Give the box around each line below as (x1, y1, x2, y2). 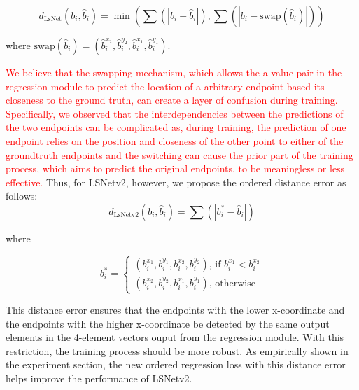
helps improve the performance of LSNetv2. (6, 371, 192, 386)
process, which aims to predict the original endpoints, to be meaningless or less (6, 161, 345, 176)
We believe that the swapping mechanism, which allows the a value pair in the (6, 65, 342, 79)
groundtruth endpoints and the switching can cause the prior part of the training (6, 147, 353, 162)
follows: (6, 188, 38, 203)
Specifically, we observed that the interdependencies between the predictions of (6, 106, 344, 120)
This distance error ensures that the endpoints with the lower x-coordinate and (6, 302, 345, 317)
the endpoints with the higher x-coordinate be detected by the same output (6, 316, 330, 330)
